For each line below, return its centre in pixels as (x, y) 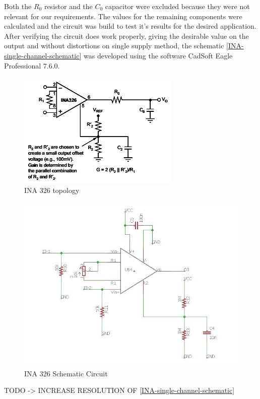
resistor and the (68, 6)
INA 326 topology (52, 190)
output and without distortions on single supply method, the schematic (114, 46)
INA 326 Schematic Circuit (66, 373)
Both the (18, 6)
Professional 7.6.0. (32, 65)
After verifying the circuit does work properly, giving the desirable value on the (126, 36)
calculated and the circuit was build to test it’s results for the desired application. (130, 26)
